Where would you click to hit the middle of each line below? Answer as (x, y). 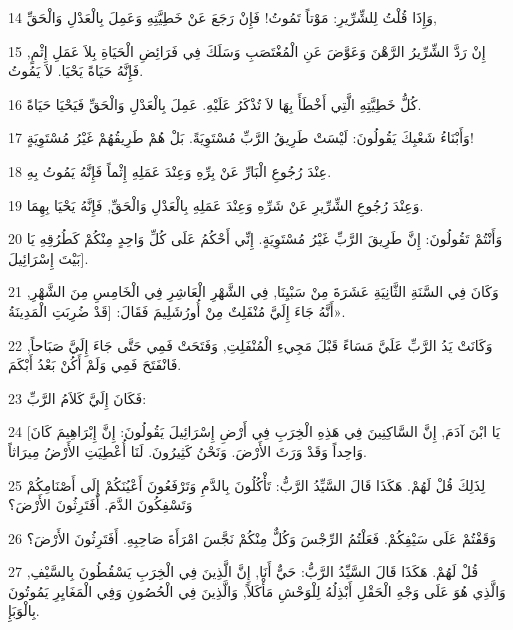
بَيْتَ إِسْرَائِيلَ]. (48, 257)
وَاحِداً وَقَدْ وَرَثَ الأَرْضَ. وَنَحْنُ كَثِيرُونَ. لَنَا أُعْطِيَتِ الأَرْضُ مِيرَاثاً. (188, 450)
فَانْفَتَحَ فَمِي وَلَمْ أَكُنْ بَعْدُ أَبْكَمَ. (95, 364)
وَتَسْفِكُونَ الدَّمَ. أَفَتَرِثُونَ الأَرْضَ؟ (100, 504)
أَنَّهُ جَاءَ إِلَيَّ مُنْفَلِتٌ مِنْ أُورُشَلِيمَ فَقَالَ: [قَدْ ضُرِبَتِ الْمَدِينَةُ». (177, 310)
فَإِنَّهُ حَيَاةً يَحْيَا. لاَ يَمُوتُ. (76, 70)
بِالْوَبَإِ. (24, 610)
